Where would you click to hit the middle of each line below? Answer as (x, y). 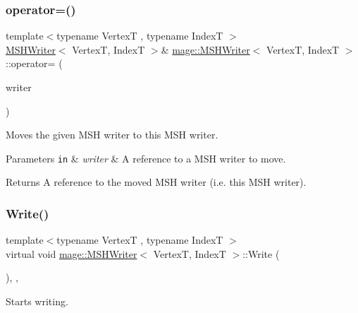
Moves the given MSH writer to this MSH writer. (112, 135)
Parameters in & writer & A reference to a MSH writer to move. (146, 158)
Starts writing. (37, 301)
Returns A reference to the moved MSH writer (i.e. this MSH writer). (156, 182)
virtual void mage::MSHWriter (72, 253)
